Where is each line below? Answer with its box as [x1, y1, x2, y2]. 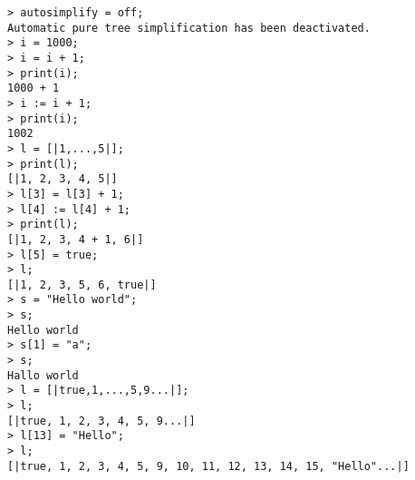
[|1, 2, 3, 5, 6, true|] [7, 278, 157, 291]
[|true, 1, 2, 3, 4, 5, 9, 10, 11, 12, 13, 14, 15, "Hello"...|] [7, 459, 410, 473]
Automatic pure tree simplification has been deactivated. [7, 21, 371, 34]
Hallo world [7, 368, 79, 382]
